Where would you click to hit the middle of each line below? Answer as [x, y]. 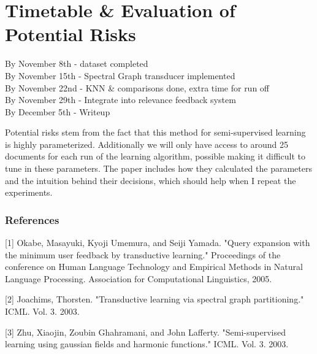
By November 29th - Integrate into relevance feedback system [120, 100]
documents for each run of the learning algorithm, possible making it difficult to [155, 156]
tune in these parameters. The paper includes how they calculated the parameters [158, 168]
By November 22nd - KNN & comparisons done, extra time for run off [137, 87]
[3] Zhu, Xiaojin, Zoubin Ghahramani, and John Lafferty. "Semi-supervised [145, 332]
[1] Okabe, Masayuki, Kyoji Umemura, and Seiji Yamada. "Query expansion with [158, 243]
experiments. [29, 192]
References [32, 219]
